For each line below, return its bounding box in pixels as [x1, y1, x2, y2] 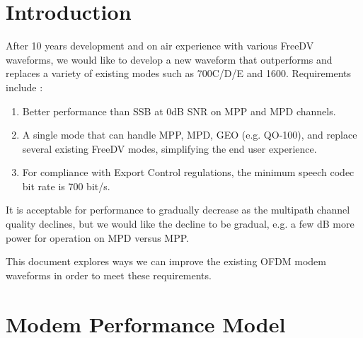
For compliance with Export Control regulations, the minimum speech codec [22, 165, 355, 180]
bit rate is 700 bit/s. [22, 178, 110, 193]
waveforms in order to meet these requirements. [6, 267, 212, 282]
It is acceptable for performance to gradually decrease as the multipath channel [6, 202, 350, 217]
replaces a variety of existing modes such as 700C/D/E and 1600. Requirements [6, 66, 351, 81]
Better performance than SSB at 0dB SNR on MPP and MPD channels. [22, 103, 336, 118]
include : [6, 79, 43, 94]
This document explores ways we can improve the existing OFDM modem [6, 254, 326, 269]
